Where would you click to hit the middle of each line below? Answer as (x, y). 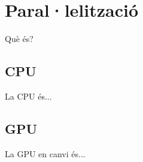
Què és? (19, 39)
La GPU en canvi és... (45, 153)
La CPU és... (28, 96)
